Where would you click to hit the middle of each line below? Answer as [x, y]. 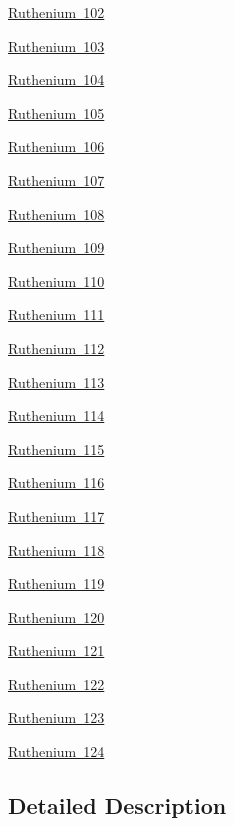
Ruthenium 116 [56, 482]
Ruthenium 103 [56, 45]
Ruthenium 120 [56, 616]
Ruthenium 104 [56, 79]
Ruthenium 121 [56, 650]
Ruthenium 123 [56, 717]
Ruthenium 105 [56, 112]
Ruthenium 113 [56, 381]
